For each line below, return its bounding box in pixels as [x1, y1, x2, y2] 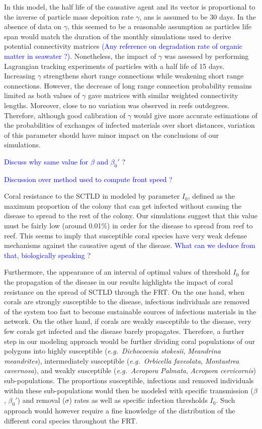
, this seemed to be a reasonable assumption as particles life [67, 21, 252, 32]
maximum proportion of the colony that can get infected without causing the [4, 200, 241, 211]
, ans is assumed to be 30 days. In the [139, 11, 256, 22]
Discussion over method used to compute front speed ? [4, 174, 172, 184]
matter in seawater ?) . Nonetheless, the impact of [4, 50, 156, 61]
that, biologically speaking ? [4, 249, 91, 260]
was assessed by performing [164, 50, 249, 61]
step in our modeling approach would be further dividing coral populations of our [4, 335, 255, 346]
